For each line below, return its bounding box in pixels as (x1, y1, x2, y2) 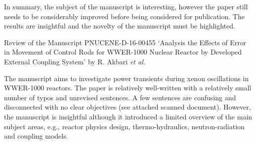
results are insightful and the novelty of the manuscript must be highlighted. (4, 21, 235, 31)
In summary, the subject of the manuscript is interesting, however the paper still (4, 1, 248, 11)
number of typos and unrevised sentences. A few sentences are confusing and (4, 92, 236, 102)
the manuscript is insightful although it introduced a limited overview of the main (4, 111, 253, 121)
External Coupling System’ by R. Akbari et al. (4, 56, 146, 66)
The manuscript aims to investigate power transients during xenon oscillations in (4, 73, 249, 83)
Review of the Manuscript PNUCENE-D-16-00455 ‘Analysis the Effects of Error (4, 37, 247, 47)
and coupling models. (4, 131, 68, 141)
